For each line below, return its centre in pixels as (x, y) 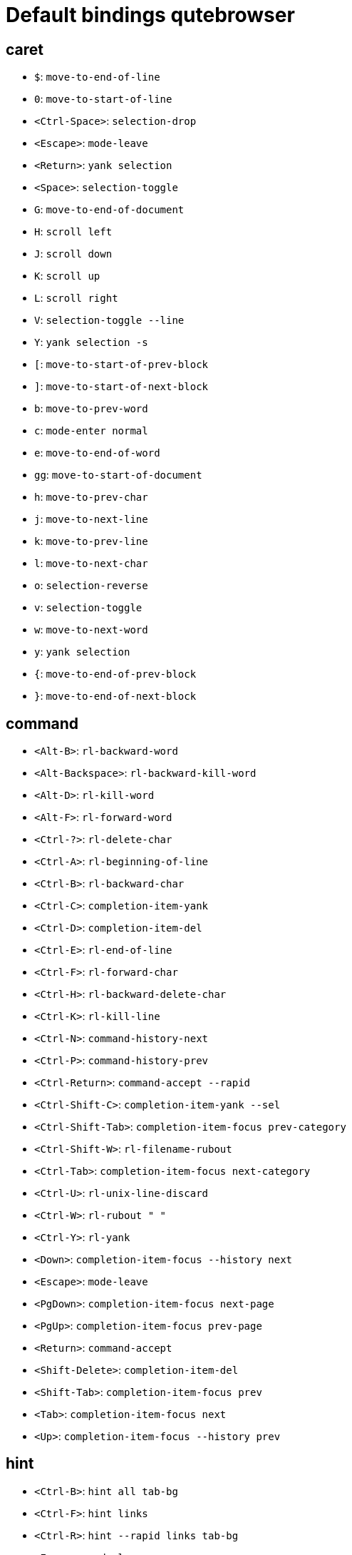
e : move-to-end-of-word (97, 453)
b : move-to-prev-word (91, 409)
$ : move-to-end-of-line (97, 77)
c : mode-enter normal (91, 431)
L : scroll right (76, 298)
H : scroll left (73, 232)
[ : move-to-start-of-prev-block (121, 364)
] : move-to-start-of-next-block (121, 387)
